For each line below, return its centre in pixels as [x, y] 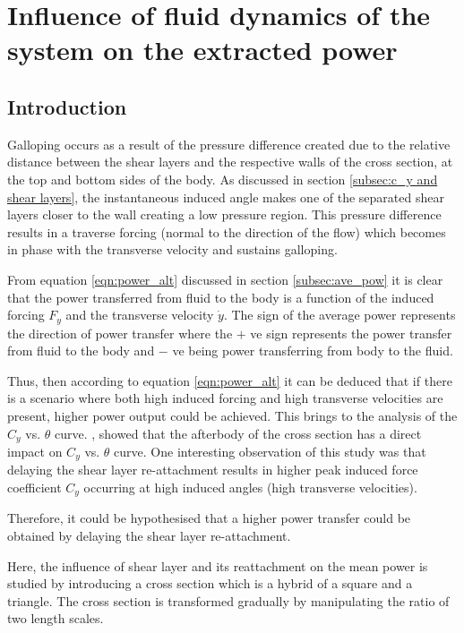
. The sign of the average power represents [339, 315]
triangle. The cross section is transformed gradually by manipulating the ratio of [228, 600]
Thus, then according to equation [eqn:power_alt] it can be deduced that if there [230, 380]
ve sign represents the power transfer [351, 333]
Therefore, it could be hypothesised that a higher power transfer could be [209, 518]
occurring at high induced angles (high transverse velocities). [250, 488]
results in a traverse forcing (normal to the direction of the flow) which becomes [227, 231]
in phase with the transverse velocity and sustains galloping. [172, 249]
